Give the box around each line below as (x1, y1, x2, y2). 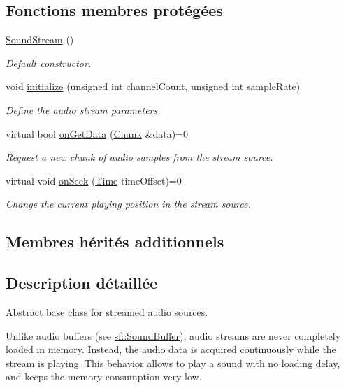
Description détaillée (6, 272, 158, 294)
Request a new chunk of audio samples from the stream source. (6, 150, 273, 164)
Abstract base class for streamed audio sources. (6, 304, 208, 319)
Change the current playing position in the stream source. (6, 196, 251, 211)
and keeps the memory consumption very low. (6, 369, 202, 384)
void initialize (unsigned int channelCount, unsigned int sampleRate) (6, 79, 301, 94)
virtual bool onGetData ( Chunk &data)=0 (6, 126, 188, 141)
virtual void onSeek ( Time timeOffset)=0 (6, 173, 182, 187)
